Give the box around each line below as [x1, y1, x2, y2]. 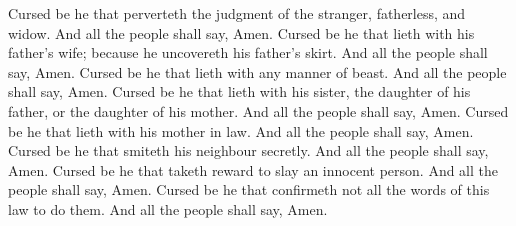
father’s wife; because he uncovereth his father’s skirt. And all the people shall [8, 42, 488, 63]
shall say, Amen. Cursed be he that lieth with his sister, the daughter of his [8, 81, 471, 102]
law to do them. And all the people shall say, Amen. [8, 198, 328, 219]
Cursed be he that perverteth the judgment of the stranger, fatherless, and [8, 3, 466, 23]
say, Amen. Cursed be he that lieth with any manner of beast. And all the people [8, 61, 507, 82]
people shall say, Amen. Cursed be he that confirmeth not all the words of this [8, 179, 490, 200]
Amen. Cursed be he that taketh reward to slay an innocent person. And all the [8, 159, 498, 180]
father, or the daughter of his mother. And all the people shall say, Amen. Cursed [8, 100, 509, 121]
